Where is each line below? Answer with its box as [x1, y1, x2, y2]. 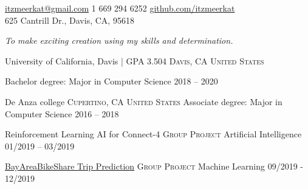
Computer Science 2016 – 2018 [5, 107, 119, 120]
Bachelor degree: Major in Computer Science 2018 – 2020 [5, 75, 218, 88]
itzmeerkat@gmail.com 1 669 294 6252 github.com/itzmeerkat [5, 2, 235, 14]
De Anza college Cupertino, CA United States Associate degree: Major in [5, 95, 282, 108]
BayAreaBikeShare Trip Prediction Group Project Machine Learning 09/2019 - [5, 160, 303, 173]
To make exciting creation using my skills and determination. [5, 34, 233, 47]
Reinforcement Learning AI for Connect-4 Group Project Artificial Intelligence [5, 128, 302, 140]
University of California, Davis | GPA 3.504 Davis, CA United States [5, 54, 264, 67]
